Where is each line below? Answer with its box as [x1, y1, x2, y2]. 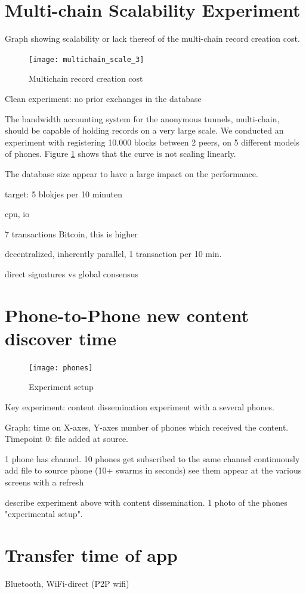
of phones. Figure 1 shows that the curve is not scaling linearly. [5, 147, 236, 160]
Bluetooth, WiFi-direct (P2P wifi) [5, 577, 129, 589]
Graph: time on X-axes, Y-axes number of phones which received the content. [5, 420, 289, 433]
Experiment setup [29, 380, 94, 393]
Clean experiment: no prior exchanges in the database [5, 92, 202, 104]
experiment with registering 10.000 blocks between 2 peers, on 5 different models [5, 135, 299, 148]
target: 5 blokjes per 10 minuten [5, 187, 122, 200]
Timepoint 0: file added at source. [5, 432, 129, 445]
